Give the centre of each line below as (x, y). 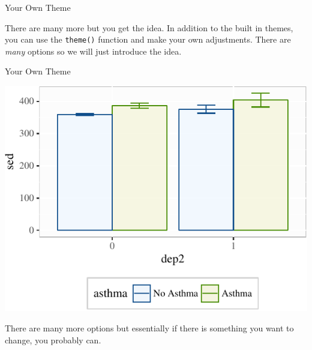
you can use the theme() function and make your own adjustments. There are (148, 39)
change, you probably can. (53, 339)
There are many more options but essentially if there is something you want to (149, 328)
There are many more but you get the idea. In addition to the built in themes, (149, 27)
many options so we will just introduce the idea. (93, 51)
